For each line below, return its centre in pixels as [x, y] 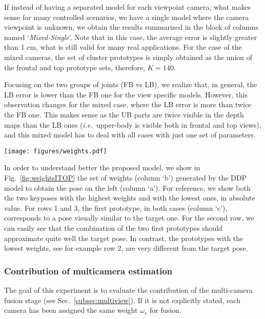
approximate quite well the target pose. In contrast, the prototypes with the [124, 238]
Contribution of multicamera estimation [88, 271]
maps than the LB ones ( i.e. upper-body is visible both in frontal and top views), [133, 124]
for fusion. [166, 310]
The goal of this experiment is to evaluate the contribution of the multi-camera [128, 290]
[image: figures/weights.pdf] [56, 151]
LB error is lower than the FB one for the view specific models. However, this [126, 94]
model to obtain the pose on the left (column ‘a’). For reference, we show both [127, 187]
